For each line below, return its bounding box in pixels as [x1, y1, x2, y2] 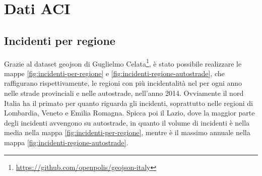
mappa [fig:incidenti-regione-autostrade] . [4, 137, 128, 147]
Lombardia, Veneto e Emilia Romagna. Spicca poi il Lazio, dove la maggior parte [4, 107, 255, 118]
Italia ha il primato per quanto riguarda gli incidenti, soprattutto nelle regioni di [4, 97, 253, 108]
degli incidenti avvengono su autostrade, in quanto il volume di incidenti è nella [4, 117, 250, 128]
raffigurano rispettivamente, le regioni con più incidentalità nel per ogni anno [4, 78, 242, 88]
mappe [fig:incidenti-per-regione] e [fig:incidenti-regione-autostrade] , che [4, 68, 225, 78]
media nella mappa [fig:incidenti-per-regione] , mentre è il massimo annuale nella [4, 127, 250, 138]
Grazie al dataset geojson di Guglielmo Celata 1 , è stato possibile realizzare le [4, 56, 242, 69]
